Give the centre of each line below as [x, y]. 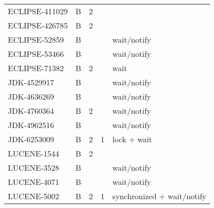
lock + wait [132, 139]
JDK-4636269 [31, 96]
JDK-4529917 [31, 82]
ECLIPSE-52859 [36, 39]
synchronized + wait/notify [159, 196]
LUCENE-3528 [34, 168]
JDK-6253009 [31, 139]
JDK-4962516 [31, 125]
